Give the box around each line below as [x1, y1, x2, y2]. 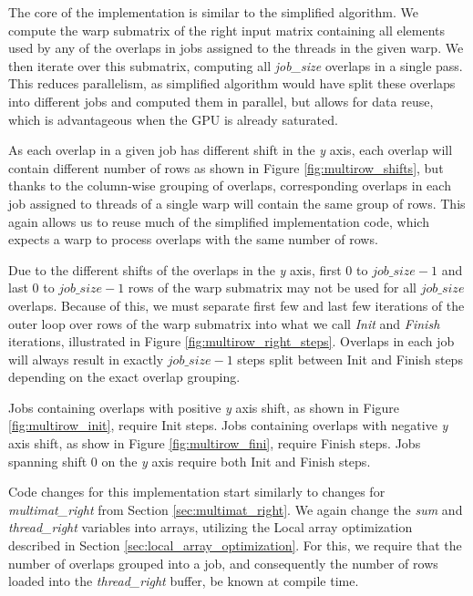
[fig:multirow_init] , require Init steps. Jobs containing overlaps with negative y [8, 416, 448, 435]
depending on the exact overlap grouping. [8, 367, 241, 386]
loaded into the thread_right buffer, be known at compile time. [8, 571, 359, 591]
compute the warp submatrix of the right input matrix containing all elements [8, 20, 446, 39]
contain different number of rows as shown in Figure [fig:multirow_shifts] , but [8, 158, 444, 177]
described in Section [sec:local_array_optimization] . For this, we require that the [8, 536, 462, 555]
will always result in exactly [8, 349, 164, 368]
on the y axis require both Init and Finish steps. [101, 451, 371, 470]
